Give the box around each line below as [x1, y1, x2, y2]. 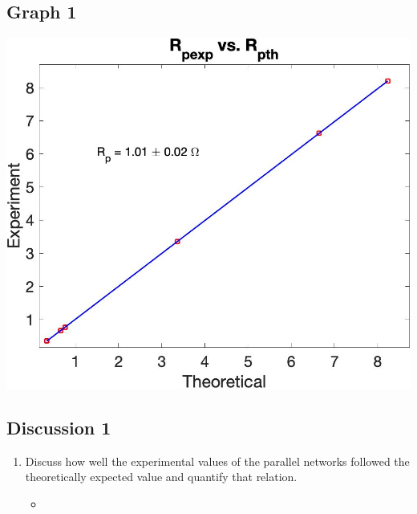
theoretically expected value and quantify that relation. [25, 468, 298, 485]
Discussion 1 [6, 414, 111, 439]
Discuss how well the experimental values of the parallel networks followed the [25, 452, 410, 469]
